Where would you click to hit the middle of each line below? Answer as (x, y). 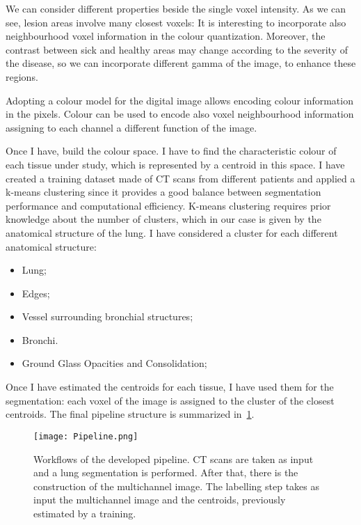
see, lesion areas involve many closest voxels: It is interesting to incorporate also (176, 22)
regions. (22, 76)
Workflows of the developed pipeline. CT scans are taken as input (174, 459)
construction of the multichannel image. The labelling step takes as (176, 486)
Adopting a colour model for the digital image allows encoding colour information (179, 100)
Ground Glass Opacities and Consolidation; (114, 363)
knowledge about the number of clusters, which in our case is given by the (163, 219)
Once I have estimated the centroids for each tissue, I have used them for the (170, 387)
